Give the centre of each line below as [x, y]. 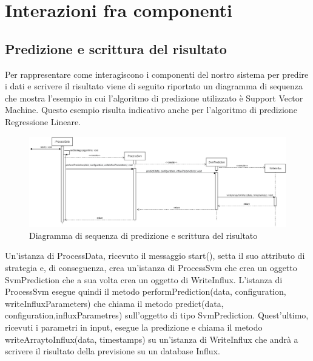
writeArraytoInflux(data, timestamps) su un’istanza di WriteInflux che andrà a [152, 339]
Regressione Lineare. [43, 121]
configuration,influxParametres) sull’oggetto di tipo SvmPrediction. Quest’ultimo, [157, 315]
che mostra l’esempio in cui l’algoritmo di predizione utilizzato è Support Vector [154, 98]
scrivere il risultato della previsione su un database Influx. [113, 351]
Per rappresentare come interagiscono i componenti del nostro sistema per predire [157, 74]
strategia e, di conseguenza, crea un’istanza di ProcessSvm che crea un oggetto [151, 267]
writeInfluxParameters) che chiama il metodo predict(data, [114, 303]
